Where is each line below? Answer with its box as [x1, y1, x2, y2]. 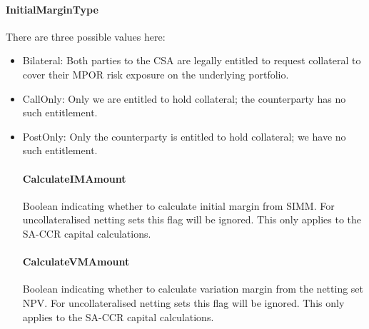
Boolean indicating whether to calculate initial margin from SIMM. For [22, 198, 335, 213]
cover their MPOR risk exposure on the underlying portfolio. [22, 66, 289, 81]
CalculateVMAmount [22, 254, 130, 269]
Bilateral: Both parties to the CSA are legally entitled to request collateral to [22, 53, 361, 68]
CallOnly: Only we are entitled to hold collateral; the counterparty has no [22, 91, 346, 106]
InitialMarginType [6, 1, 98, 16]
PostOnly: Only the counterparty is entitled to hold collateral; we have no [22, 128, 346, 143]
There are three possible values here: [6, 29, 166, 44]
